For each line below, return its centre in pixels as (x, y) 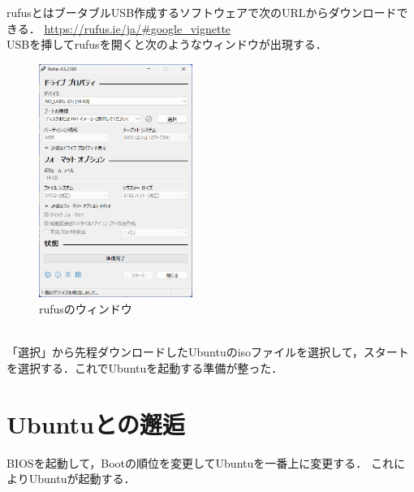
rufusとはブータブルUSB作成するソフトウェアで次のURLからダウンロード (202, 12)
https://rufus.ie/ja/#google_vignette (138, 28)
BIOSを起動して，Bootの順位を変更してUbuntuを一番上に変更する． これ (200, 462)
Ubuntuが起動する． (82, 479)
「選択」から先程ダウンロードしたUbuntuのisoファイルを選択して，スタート (208, 352)
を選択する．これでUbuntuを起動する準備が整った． (145, 367)
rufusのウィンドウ (86, 309)
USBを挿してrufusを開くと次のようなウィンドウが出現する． (167, 44)
